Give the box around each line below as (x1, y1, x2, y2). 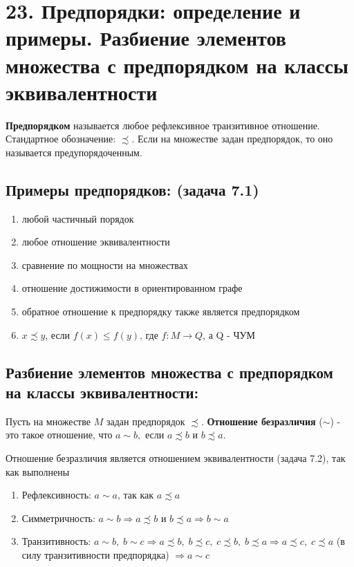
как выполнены (6, 464, 70, 478)
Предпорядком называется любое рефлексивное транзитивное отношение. (6, 118, 320, 132)
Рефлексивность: (21, 487, 91, 502)
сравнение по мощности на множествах (21, 257, 188, 272)
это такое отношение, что (6, 427, 113, 442)
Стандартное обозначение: (6, 131, 116, 146)
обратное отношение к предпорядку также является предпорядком (21, 304, 300, 319)
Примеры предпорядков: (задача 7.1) (6, 178, 259, 200)
